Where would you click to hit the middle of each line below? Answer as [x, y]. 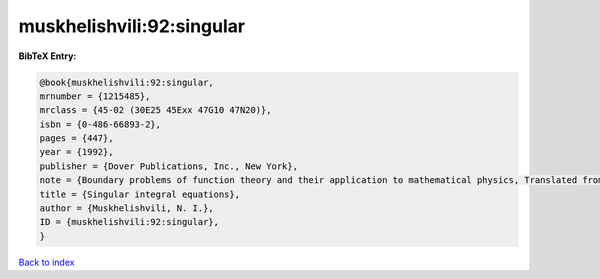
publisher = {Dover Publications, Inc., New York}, [169, 166]
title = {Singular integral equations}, [139, 194]
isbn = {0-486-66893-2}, [100, 124]
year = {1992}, [76, 152]
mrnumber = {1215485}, [95, 96]
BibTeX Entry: [47, 56]
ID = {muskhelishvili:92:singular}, [129, 222]
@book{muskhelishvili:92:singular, [126, 82]
